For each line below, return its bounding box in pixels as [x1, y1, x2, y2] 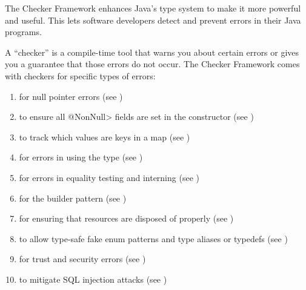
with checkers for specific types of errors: [5, 69, 156, 82]
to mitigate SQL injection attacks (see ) [19, 272, 167, 285]
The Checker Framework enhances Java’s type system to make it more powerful [5, 2, 301, 14]
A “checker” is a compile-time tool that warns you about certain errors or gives [5, 45, 299, 58]
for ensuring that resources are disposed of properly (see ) [19, 212, 234, 225]
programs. [5, 25, 42, 38]
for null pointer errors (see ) [19, 90, 123, 102]
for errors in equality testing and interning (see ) [19, 171, 199, 183]
